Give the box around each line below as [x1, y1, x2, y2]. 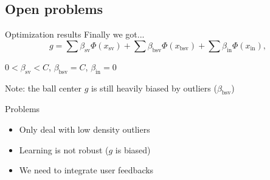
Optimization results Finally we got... [5, 28, 145, 41]
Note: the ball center [5, 81, 82, 94]
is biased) [115, 143, 151, 156]
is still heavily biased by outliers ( [91, 81, 217, 94]
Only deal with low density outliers [19, 122, 150, 135]
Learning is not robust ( [19, 143, 109, 156]
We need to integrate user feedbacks [19, 164, 154, 176]
